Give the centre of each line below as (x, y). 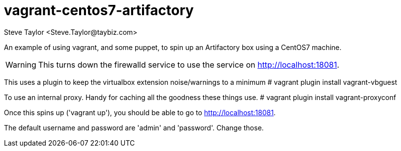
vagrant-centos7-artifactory (99, 10)
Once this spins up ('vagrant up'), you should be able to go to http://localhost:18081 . (140, 112)
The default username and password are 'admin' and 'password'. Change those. (134, 127)
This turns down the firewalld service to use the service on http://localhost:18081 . (189, 64)
